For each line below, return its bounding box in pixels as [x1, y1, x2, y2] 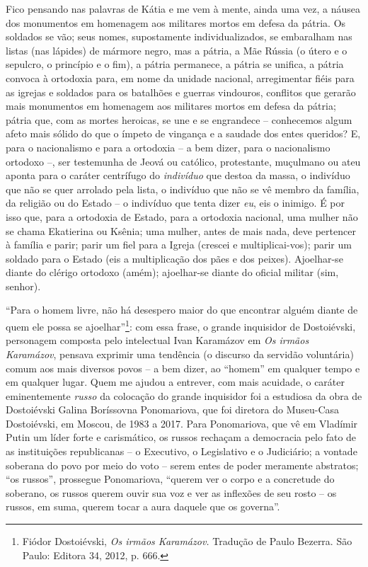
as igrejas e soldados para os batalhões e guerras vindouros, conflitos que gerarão [6, 84, 356, 99]
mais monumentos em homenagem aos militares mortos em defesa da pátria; [6, 98, 336, 113]
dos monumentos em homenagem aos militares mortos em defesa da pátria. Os [6, 15, 346, 30]
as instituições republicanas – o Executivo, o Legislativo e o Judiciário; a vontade [6, 444, 357, 459]
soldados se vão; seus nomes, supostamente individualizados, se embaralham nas [6, 29, 352, 44]
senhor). [6, 278, 41, 293]
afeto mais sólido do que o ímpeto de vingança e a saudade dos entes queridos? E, [6, 126, 361, 141]
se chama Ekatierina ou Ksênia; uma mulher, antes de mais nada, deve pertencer [6, 223, 356, 238]
